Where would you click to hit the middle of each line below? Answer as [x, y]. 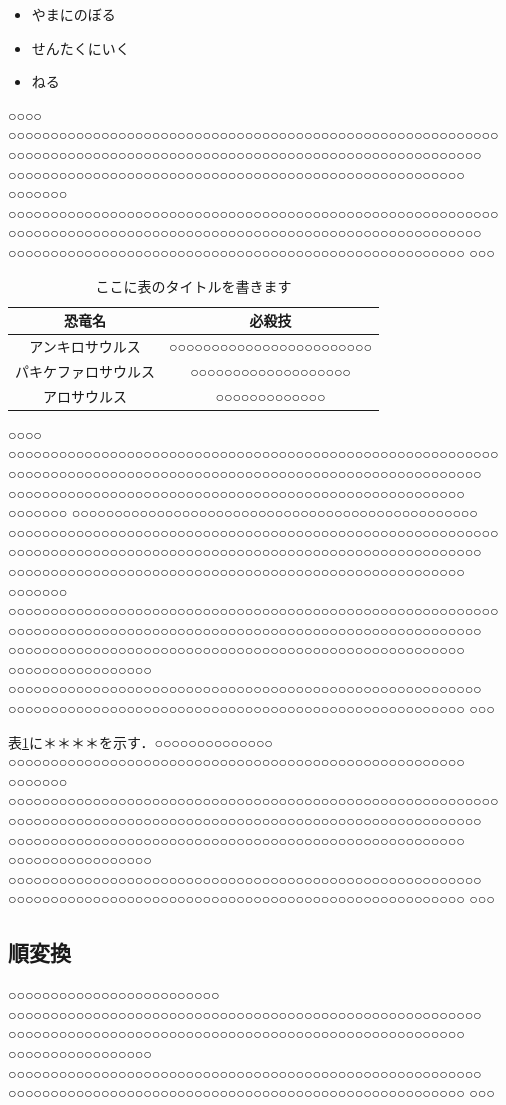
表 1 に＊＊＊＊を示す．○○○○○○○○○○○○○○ [140, 741]
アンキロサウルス [85, 345]
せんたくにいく [80, 47]
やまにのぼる [73, 14]
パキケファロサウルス [85, 370]
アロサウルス [85, 395]
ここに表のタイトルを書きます [193, 285]
